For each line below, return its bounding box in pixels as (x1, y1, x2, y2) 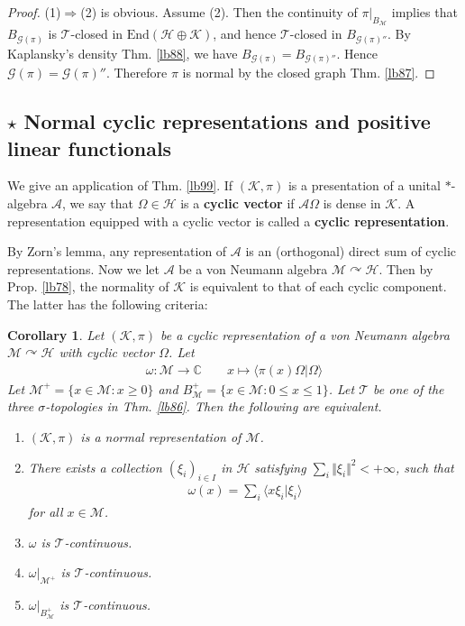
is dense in (323, 194, 381, 213)
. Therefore (105, 63, 168, 82)
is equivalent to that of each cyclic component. (189, 277, 447, 296)
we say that (69, 194, 134, 213)
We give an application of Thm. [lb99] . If (7, 176, 233, 195)
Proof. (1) (7, 3, 61, 21)
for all (28, 502, 63, 521)
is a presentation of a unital (287, 176, 441, 195)
